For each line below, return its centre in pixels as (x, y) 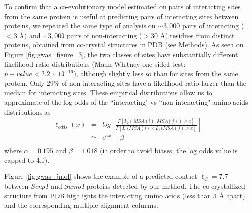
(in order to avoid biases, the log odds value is (169, 150)
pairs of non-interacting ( (104, 35)
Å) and (30, 35)
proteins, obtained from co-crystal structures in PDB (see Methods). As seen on (124, 45)
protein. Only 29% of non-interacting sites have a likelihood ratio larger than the (126, 83)
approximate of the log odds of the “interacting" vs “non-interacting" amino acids (126, 102)
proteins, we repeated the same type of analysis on (80, 26)
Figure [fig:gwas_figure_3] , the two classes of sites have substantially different (121, 54)
